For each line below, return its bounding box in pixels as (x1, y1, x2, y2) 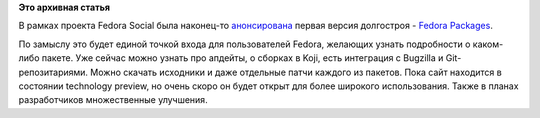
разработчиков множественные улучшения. (18, 94, 209, 106)
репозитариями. (18, 66, 89, 78)
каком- (472, 38, 504, 50)
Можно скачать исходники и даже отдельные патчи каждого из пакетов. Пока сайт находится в (90, 66, 502, 78)
